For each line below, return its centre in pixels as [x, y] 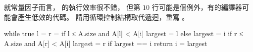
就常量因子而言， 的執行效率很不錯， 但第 [72, 7]
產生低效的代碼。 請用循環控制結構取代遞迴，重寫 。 [103, 17]
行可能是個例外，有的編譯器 [197, 7]
